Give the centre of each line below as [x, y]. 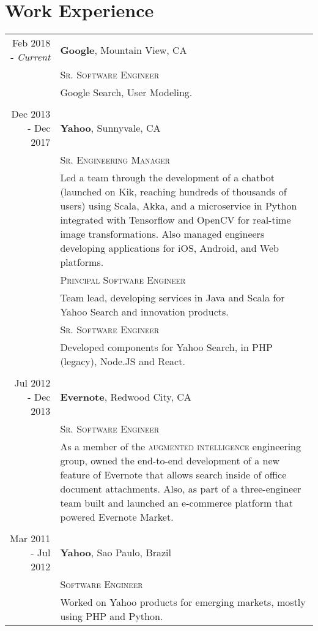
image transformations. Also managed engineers [162, 234]
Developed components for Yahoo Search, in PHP [166, 347]
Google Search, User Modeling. [126, 93]
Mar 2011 [30, 538]
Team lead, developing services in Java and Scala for [172, 298]
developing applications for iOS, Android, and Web [169, 248]
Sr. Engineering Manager [115, 160]
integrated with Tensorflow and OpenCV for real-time [176, 220]
